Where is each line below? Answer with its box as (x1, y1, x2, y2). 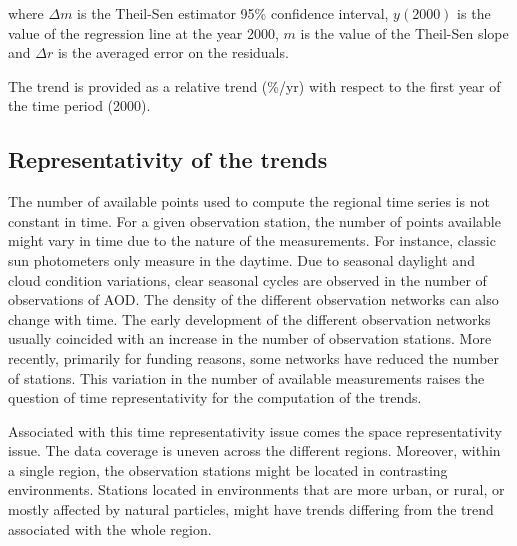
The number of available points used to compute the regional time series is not (8, 191, 490, 212)
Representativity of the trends (8, 144, 328, 175)
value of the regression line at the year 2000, (8, 22, 279, 43)
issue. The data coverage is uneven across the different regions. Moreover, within (8, 440, 501, 461)
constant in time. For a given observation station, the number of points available (8, 210, 501, 231)
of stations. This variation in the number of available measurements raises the (8, 367, 485, 388)
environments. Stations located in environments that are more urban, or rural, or (8, 479, 505, 500)
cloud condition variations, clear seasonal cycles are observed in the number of (8, 269, 487, 290)
